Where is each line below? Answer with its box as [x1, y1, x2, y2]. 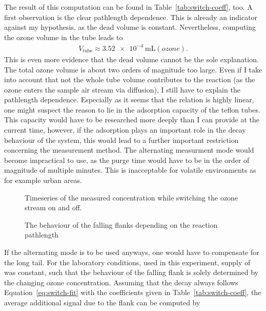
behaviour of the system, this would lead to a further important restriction [4, 134, 239, 145]
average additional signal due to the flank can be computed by [4, 297, 200, 307]
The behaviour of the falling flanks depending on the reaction [25, 219, 218, 230]
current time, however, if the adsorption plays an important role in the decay [4, 124, 246, 135]
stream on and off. [25, 202, 82, 213]
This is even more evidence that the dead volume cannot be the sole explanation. [4, 53, 259, 64]
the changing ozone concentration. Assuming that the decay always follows [4, 277, 238, 287]
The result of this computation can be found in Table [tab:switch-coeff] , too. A [4, 2, 253, 12]
